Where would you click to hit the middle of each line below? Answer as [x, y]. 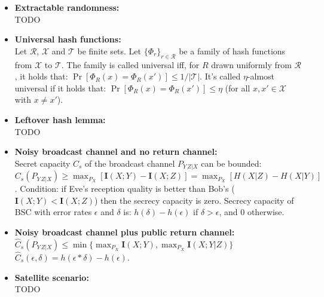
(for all [238, 88]
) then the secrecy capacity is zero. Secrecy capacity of [194, 200]
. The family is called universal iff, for [130, 64]
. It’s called [220, 76]
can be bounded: [231, 163]
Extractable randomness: [67, 7]
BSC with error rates [53, 212]
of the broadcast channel [130, 163]
